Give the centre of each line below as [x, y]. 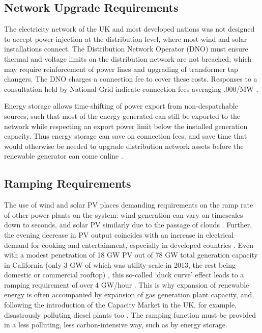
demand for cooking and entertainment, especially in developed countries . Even [129, 245]
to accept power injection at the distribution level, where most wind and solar [126, 39]
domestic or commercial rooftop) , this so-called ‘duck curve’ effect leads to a [124, 275]
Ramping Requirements [68, 183]
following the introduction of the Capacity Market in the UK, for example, [121, 305]
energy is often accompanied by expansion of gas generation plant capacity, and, [129, 294]
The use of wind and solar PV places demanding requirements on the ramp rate [129, 205]
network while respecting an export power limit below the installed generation [126, 126]
